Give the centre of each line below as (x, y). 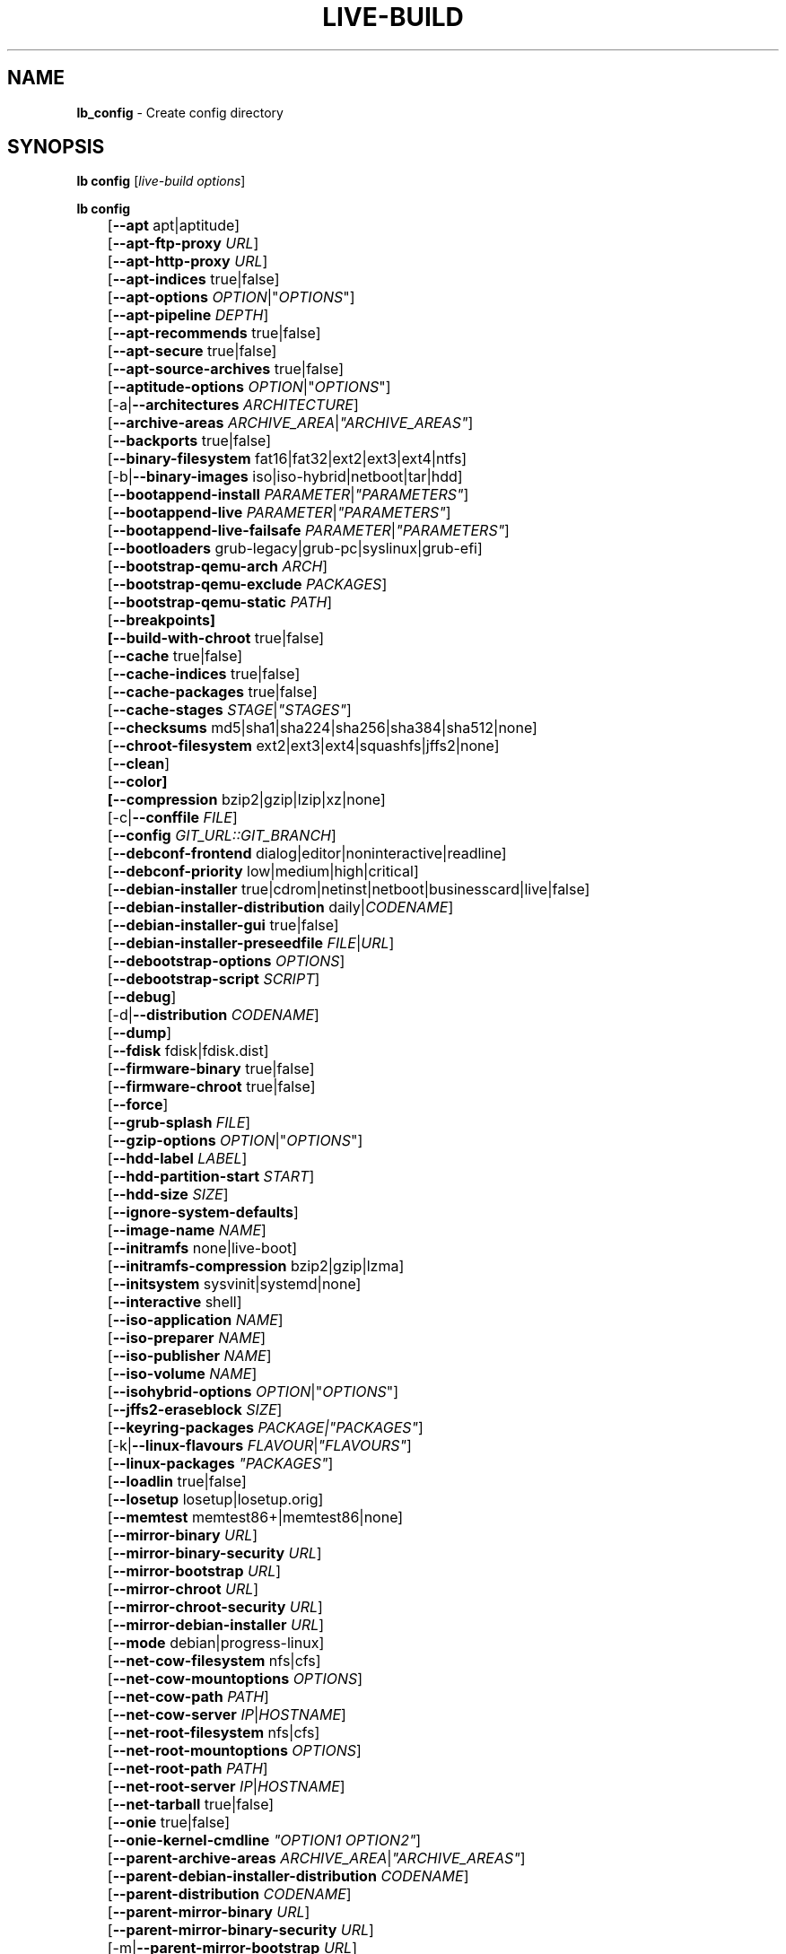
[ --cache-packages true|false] (212, 692)
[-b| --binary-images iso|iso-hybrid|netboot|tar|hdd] (285, 477)
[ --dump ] (140, 1033)
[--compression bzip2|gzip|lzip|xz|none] (246, 800)
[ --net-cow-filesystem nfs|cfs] (214, 1661)
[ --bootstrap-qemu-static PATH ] (220, 602)
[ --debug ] (142, 997)
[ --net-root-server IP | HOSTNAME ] (226, 1787)
